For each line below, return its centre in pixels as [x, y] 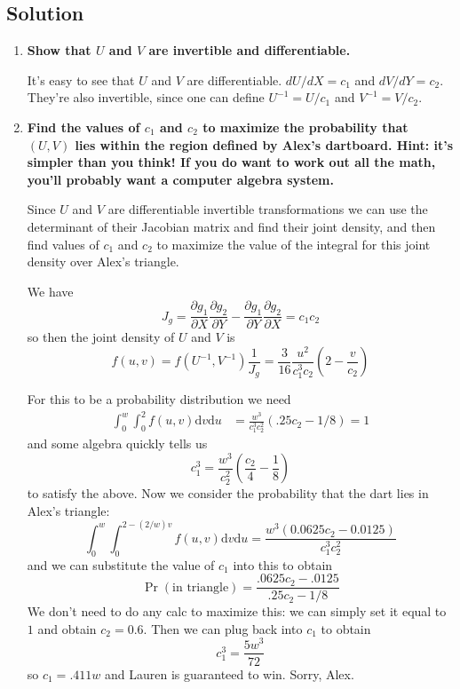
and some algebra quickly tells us [117, 443]
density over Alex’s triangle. [103, 261]
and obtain [67, 628]
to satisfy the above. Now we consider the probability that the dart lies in [228, 493]
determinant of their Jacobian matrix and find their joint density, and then [231, 226]
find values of [63, 244]
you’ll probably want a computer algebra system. [180, 179]
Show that [59, 50]
